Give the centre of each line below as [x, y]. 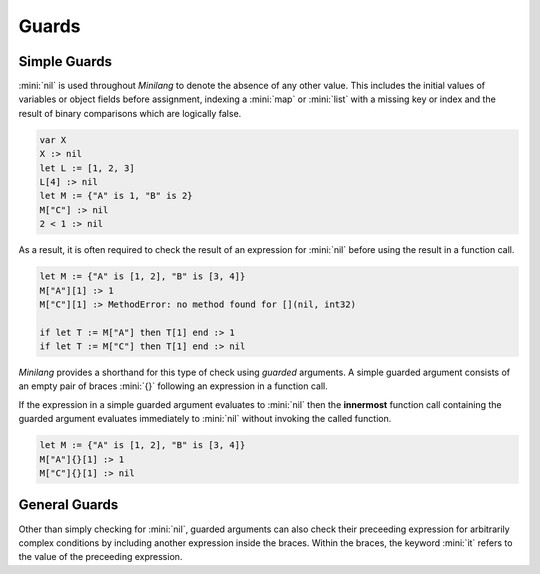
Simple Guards [65, 61]
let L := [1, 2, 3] [87, 168]
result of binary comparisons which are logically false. [130, 113]
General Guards [68, 505]
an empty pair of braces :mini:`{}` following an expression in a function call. [173, 386]
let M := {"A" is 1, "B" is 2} [116, 196]
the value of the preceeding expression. [100, 557]
